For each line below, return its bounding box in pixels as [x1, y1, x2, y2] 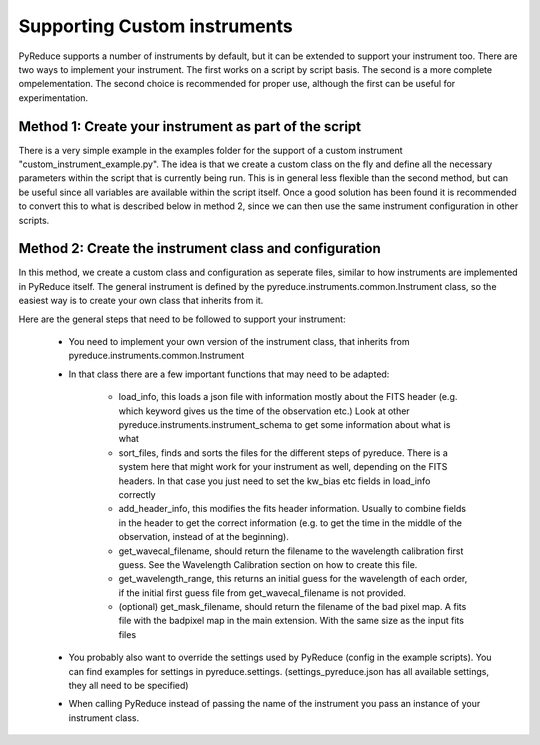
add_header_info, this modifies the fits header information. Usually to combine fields [118, 503, 467, 515]
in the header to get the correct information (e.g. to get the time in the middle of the [118, 516, 462, 529]
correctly [118, 488, 156, 500]
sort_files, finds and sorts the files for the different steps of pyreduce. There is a [118, 446, 449, 459]
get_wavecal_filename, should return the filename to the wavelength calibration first [118, 545, 464, 557]
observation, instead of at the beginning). [118, 531, 289, 543]
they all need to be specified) [68, 680, 189, 692]
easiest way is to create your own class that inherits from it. [18, 295, 264, 307]
